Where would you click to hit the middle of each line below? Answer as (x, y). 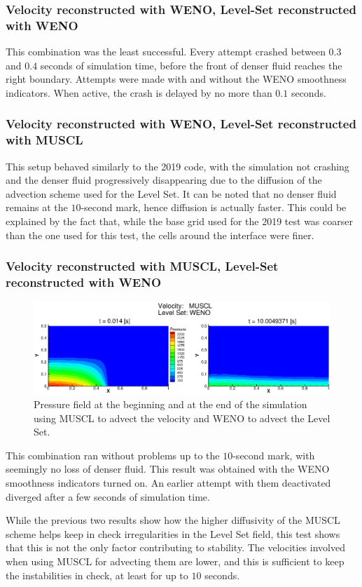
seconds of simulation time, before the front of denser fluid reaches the (191, 65)
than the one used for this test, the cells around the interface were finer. (160, 235)
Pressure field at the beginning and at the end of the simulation (170, 404)
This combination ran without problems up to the (113, 455)
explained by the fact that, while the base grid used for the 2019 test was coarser (179, 221)
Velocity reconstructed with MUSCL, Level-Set (142, 266)
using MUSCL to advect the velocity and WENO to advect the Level (182, 418)
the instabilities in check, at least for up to (97, 575)
